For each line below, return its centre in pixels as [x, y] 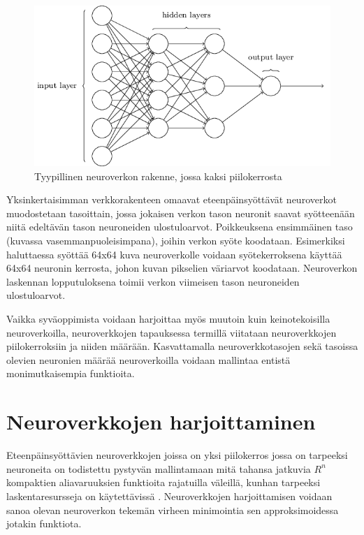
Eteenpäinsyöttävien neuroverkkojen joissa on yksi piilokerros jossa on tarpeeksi [177, 455]
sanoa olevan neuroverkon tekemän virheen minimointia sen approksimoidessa [173, 510]
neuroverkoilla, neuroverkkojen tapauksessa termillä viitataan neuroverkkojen [172, 332]
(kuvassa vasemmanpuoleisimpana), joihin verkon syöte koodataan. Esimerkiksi [176, 241]
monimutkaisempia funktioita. [71, 373]
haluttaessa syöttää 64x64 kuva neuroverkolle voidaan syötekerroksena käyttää [174, 254]
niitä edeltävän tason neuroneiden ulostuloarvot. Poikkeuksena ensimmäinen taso [180, 227]
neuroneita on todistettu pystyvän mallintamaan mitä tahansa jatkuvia [159, 468]
